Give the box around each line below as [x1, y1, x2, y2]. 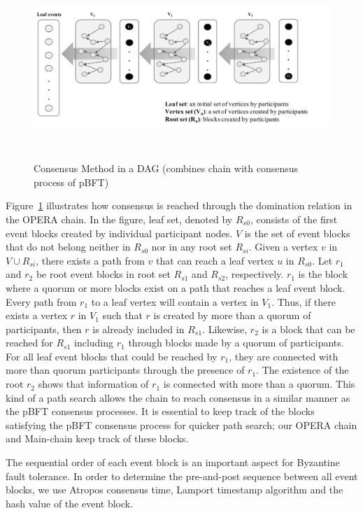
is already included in [92, 321, 185, 336]
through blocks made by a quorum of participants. [128, 335, 344, 350]
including [74, 335, 114, 350]
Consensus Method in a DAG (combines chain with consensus [34, 161, 299, 176]
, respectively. [225, 267, 284, 281]
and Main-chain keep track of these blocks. [6, 431, 189, 446]
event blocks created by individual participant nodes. [6, 225, 233, 240]
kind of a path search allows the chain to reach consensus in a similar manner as [6, 390, 350, 405]
